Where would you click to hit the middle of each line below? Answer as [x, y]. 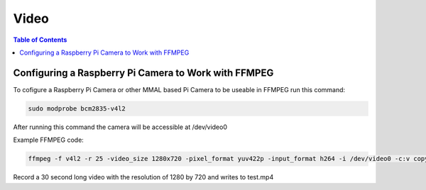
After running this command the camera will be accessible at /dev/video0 [120, 127]
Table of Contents [40, 40]
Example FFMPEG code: [49, 140]
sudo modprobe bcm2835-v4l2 [77, 108]
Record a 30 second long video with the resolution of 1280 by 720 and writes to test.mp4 [143, 177]
